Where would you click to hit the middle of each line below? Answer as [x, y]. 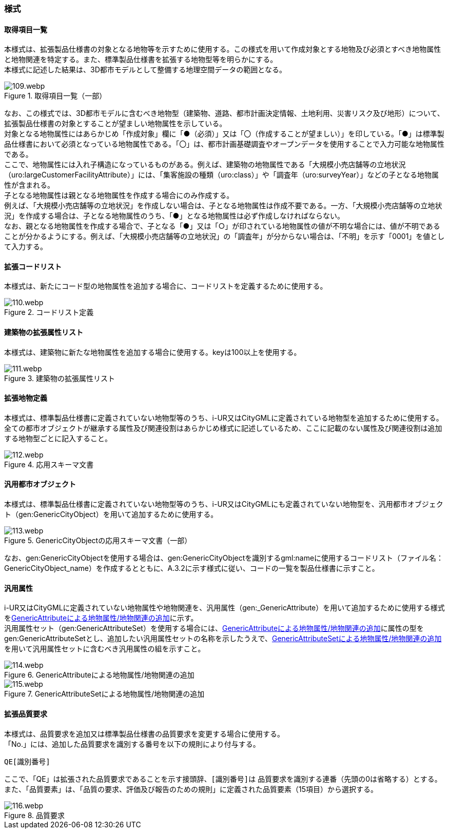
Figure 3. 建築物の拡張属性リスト [60, 378]
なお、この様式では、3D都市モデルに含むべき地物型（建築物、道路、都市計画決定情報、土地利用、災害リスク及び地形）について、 [224, 113]
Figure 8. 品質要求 [34, 815]
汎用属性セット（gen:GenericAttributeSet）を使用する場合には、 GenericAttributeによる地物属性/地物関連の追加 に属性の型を [214, 628]
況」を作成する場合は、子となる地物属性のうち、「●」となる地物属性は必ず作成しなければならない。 [174, 216]
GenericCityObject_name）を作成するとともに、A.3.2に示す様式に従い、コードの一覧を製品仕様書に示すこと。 [192, 568]
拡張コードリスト [33, 266]
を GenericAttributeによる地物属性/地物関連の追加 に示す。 [101, 618]
